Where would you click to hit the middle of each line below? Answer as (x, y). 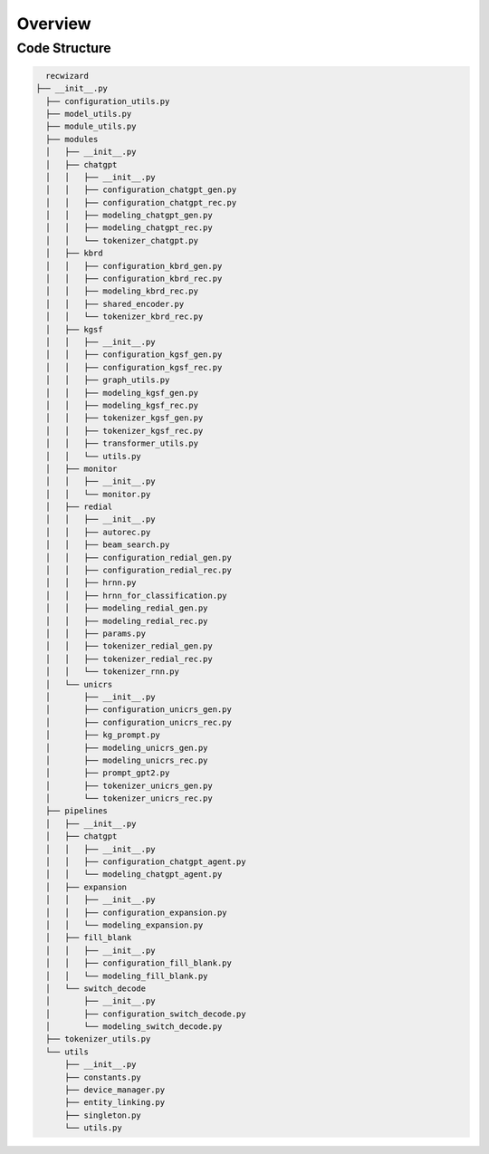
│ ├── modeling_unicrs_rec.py (127, 760)
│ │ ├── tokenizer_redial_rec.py (129, 659)
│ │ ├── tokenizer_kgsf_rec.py (125, 431)
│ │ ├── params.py (96, 633)
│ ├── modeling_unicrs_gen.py (127, 748)
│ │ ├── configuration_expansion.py (136, 912)
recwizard (67, 76)
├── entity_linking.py (115, 1102)
